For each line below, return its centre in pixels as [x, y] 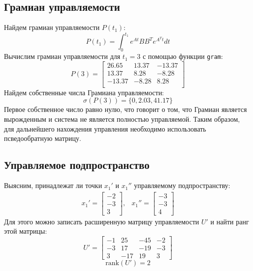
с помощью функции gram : [183, 56]
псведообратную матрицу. [43, 138]
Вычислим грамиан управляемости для [62, 56]
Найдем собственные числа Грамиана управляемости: [84, 92]
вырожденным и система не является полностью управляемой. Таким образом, [122, 119]
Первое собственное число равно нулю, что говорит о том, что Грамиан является [126, 109]
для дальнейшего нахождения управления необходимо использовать [105, 128]
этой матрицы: [26, 231]
